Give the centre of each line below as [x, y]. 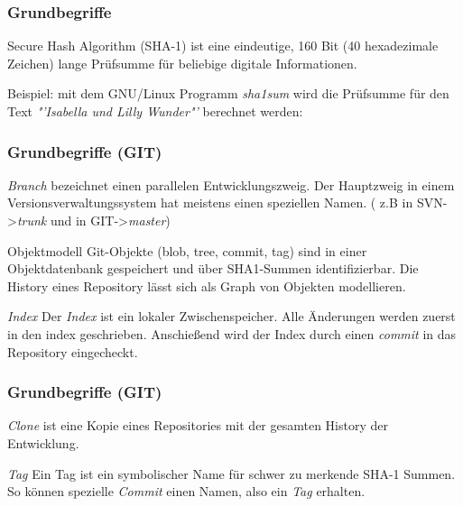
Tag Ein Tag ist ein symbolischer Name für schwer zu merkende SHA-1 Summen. [231, 473]
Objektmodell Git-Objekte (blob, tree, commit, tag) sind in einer [187, 250]
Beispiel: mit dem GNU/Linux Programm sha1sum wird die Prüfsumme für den [228, 93]
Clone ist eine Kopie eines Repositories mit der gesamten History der [198, 425]
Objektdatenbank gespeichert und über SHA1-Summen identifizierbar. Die [213, 268]
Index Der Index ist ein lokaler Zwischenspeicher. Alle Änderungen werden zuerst [231, 316]
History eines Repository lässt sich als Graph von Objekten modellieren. [207, 285]
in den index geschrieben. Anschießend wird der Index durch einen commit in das [232, 333]
